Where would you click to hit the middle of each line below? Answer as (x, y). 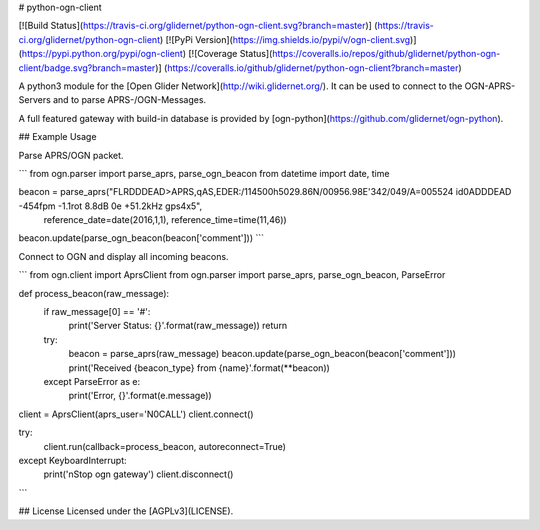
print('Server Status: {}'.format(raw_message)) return (178, 326)
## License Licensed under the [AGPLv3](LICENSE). (126, 511)
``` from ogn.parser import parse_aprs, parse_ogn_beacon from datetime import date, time (204, 173)
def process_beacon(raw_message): (94, 293)
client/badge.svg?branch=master (87, 67)
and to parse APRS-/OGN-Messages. (129, 100)
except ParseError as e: (91, 381)
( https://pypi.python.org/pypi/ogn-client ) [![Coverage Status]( (145, 54)
